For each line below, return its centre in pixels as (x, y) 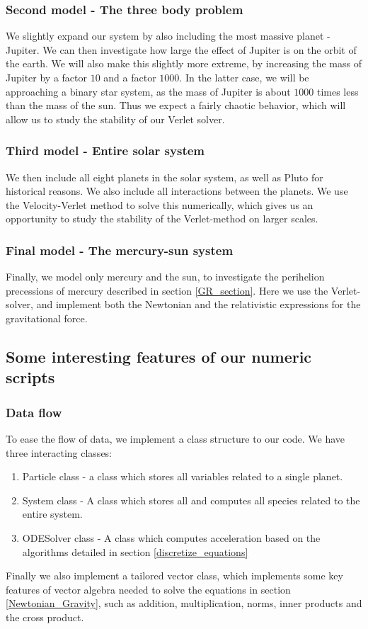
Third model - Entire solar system (105, 151)
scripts (30, 377)
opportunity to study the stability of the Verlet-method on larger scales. (162, 219)
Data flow (34, 412)
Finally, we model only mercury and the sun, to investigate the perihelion (165, 277)
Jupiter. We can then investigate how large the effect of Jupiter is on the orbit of (181, 49)
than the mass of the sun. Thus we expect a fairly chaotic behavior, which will (176, 105)
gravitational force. (47, 318)
